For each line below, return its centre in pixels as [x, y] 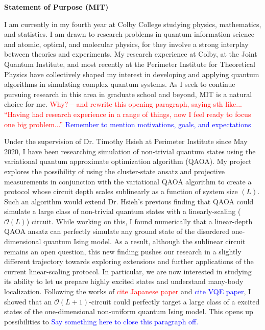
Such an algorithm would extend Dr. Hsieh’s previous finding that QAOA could [129, 201]
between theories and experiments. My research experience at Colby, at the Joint [131, 54]
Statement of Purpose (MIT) [56, 7]
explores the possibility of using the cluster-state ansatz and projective [114, 171]
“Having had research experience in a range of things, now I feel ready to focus [128, 114]
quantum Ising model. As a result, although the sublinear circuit [144, 241]
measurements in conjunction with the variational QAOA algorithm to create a [128, 181]
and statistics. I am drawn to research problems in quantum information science [129, 34]
